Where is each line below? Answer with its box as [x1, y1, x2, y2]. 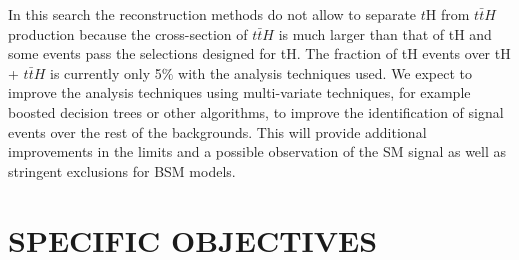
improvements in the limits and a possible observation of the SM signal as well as [8, 141, 507, 162]
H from [425, 4, 470, 24]
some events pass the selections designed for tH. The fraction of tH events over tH [8, 43, 511, 64]
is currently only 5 [49, 62, 162, 83]
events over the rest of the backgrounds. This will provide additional [8, 121, 427, 142]
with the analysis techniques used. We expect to [178, 62, 473, 83]
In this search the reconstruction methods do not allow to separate [8, 4, 417, 24]
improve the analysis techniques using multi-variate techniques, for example [8, 82, 471, 103]
